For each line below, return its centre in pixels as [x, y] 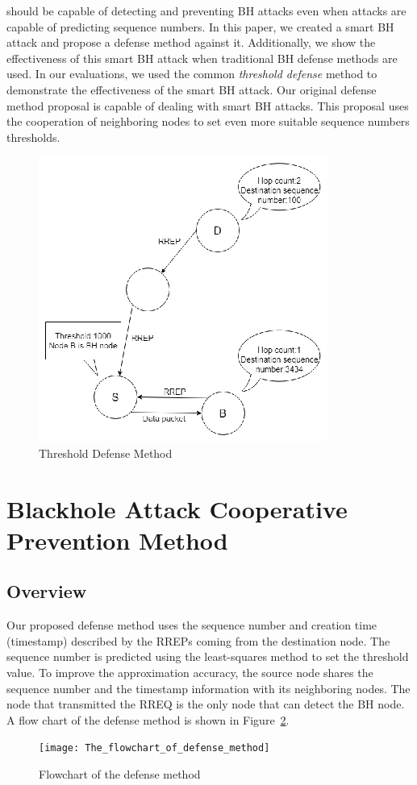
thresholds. [33, 137]
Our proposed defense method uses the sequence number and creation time [192, 625]
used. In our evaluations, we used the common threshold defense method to [192, 74]
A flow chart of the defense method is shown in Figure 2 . [148, 719]
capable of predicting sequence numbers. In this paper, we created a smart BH [200, 26]
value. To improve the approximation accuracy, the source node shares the [190, 673]
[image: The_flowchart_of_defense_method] [154, 748]
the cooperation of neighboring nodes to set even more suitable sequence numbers [208, 121]
